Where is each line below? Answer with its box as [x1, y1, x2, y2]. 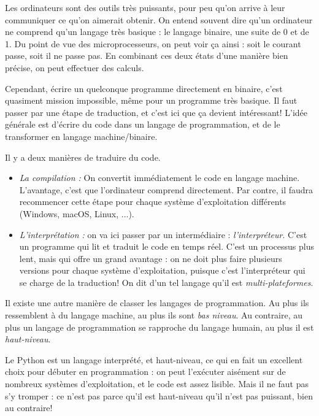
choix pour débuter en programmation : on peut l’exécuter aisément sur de [5, 365, 286, 378]
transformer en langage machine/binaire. [5, 129, 158, 142]
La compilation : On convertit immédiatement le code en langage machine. [19, 171, 300, 184]
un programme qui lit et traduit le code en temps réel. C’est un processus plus [19, 240, 314, 253]
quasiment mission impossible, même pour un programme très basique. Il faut [5, 94, 298, 107]
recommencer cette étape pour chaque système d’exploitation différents [19, 195, 286, 208]
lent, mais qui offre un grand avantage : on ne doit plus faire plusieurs [19, 252, 282, 264]
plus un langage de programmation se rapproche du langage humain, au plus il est [5, 320, 314, 333]
